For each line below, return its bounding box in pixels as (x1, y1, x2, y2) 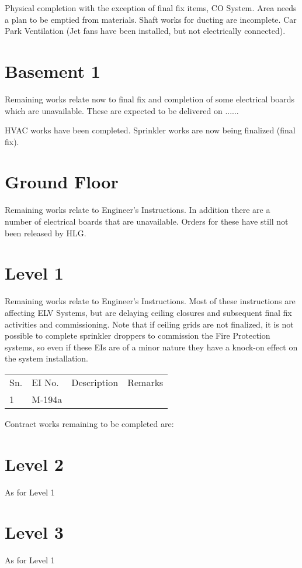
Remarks (127, 375, 164, 389)
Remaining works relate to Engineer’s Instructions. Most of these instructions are (5, 295, 296, 307)
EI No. (32, 375, 59, 389)
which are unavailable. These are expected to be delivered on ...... (5, 104, 239, 116)
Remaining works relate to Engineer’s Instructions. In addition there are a (5, 204, 270, 216)
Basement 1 (5, 58, 100, 82)
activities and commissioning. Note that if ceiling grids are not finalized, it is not (5, 318, 294, 330)
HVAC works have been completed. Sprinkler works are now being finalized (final (5, 124, 296, 136)
